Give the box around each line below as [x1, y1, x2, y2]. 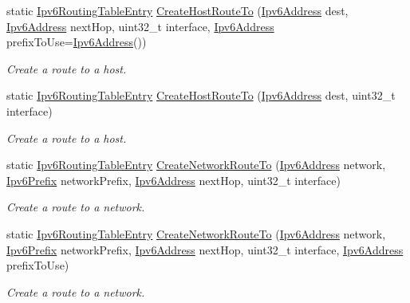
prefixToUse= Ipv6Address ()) [6, 33, 147, 50]
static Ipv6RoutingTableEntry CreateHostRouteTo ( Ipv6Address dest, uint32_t [6, 87, 396, 104]
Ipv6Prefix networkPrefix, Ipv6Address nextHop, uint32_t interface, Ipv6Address [6, 241, 404, 258]
